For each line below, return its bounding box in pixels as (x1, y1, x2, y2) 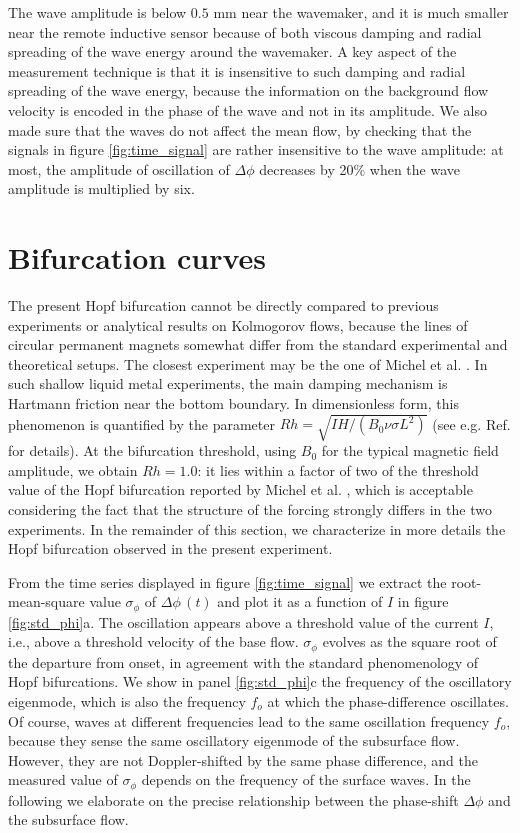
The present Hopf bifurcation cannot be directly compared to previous (8, 295, 439, 316)
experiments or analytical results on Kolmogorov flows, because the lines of (8, 314, 468, 335)
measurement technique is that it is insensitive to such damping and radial (8, 60, 466, 81)
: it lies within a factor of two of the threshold (197, 459, 479, 480)
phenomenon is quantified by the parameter (8, 413, 275, 434)
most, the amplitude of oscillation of (8, 158, 230, 179)
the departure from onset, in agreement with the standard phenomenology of (8, 651, 479, 672)
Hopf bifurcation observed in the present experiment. (8, 538, 333, 559)
